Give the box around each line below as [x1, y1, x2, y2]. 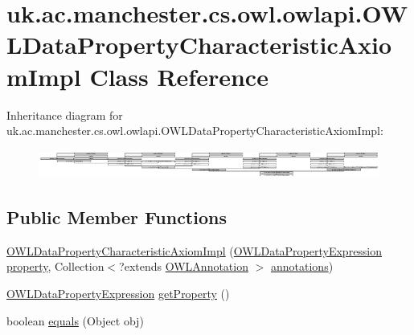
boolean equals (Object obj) [6, 312, 144, 329]
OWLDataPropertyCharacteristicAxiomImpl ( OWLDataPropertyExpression [6, 242, 383, 259]
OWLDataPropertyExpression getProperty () [6, 285, 230, 302]
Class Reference [89, 59, 268, 92]
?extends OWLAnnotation [119, 258, 248, 275]
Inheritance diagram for [6, 106, 123, 123]
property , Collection [6, 258, 105, 275]
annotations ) [271, 258, 334, 275]
